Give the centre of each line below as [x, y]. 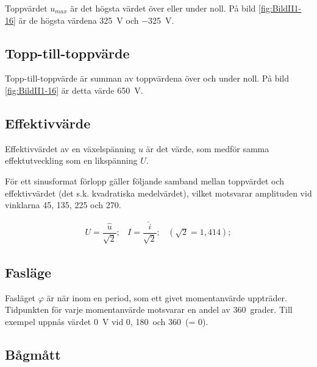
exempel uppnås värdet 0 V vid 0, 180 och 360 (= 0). [107, 321]
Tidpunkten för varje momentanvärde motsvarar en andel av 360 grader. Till [149, 309]
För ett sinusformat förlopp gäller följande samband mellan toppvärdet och [145, 180]
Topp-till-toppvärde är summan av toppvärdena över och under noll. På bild [147, 78]
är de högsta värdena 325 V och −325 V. [96, 20]
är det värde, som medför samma [208, 148]
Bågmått [33, 354]
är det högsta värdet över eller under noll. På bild [163, 8]
